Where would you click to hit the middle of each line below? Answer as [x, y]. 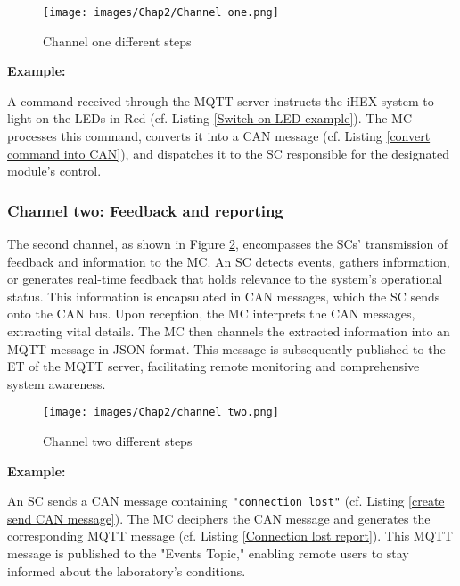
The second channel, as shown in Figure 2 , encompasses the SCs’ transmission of [228, 244]
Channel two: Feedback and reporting [145, 210]
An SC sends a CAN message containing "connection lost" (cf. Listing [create [226, 501]
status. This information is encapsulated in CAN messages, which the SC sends [224, 296]
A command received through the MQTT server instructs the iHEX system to [221, 100]
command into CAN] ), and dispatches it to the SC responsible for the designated [228, 153]
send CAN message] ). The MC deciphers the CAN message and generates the [219, 518]
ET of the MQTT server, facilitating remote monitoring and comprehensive [214, 366]
